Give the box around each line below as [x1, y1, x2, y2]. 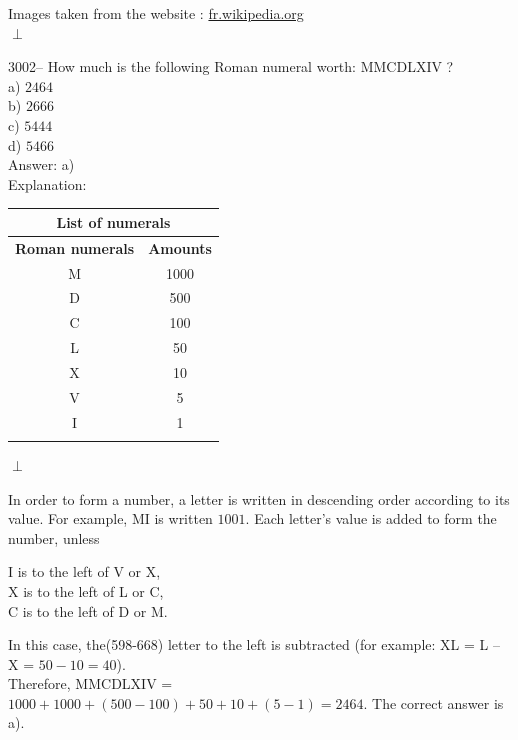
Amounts [148, 237, 212, 258]
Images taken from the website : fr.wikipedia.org [8, 3, 304, 23]
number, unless [8, 527, 100, 548]
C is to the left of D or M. [8, 600, 168, 621]
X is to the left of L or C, [8, 580, 164, 601]
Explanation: [8, 173, 87, 194]
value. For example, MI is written [8, 508, 213, 529]
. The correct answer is [363, 692, 504, 713]
